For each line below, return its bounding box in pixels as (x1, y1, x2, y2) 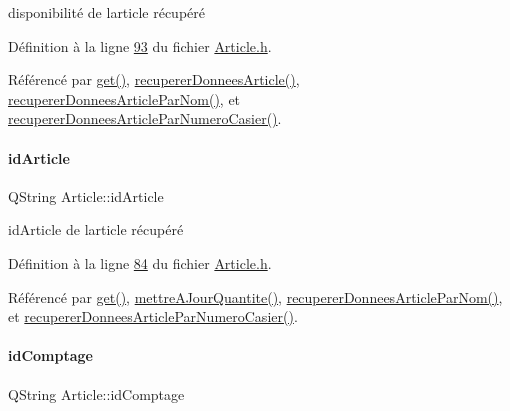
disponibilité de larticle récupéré (8, 2, 205, 22)
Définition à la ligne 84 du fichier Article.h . (8, 252, 272, 273)
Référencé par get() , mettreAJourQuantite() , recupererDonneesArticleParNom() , (8, 286, 503, 307)
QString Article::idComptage (8, 383, 185, 404)
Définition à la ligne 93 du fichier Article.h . (8, 35, 272, 56)
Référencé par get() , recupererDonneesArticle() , (8, 69, 300, 90)
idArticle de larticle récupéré (8, 219, 184, 240)
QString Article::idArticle (8, 185, 164, 206)
